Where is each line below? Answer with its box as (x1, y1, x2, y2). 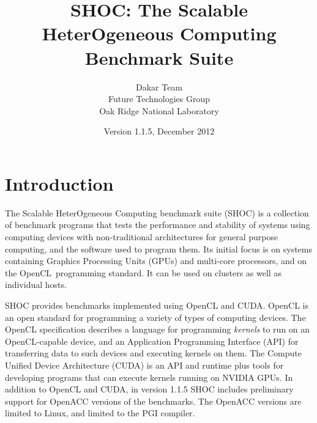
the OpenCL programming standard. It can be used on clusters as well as (5, 266, 282, 279)
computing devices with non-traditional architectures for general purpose (5, 230, 278, 243)
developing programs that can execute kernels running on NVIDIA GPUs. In (5, 370, 293, 383)
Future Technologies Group (108, 92, 211, 105)
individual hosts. (5, 278, 67, 291)
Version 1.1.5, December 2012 (103, 125, 215, 138)
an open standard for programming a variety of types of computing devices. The (5, 311, 306, 323)
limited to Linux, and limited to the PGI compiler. (5, 406, 195, 419)
